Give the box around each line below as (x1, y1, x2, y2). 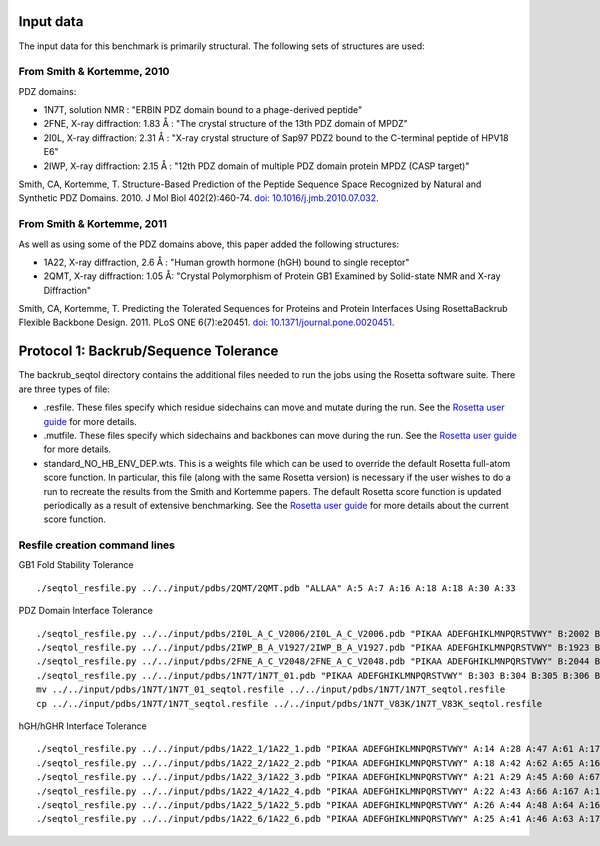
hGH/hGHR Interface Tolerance (18, 720, 147, 732)
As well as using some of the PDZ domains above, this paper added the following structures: (18, 238, 400, 250)
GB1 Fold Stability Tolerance (18, 559, 134, 571)
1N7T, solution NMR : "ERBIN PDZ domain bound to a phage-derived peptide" (43, 104, 363, 116)
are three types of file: (18, 383, 110, 395)
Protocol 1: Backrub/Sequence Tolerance (18, 343, 279, 360)
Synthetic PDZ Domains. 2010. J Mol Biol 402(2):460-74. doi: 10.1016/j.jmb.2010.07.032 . (18, 192, 379, 204)
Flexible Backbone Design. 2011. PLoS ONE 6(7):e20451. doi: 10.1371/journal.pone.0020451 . (18, 316, 395, 329)
